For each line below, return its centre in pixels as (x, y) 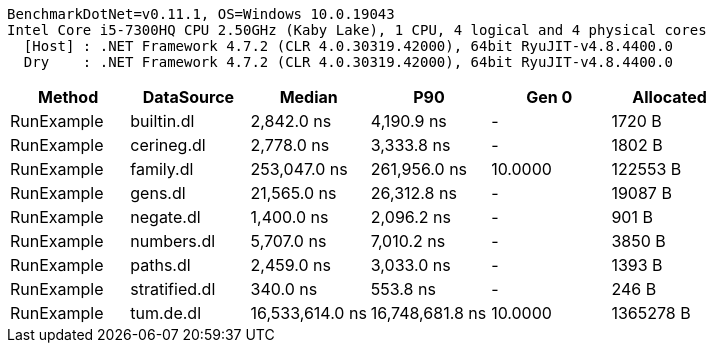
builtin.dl (162, 121)
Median (308, 97)
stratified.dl (173, 289)
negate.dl (165, 217)
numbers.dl (173, 241)
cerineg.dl (168, 145)
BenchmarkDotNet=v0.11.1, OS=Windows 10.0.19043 (201, 14)
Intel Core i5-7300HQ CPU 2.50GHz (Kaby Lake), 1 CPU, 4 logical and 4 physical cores (357, 30)
